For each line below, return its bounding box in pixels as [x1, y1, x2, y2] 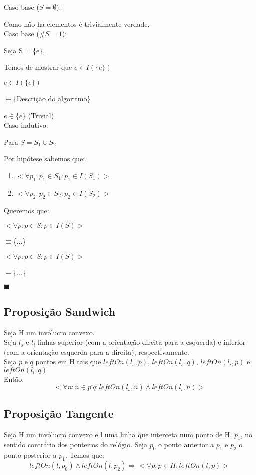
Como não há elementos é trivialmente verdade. [4, 18, 150, 29]
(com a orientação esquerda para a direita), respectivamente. [4, 346, 189, 357]
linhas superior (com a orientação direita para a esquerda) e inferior [38, 337, 246, 347]
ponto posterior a [4, 450, 57, 460]
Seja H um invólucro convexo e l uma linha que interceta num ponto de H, [4, 429, 232, 439]
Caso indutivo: [4, 120, 48, 130]
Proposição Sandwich [4, 303, 116, 319]
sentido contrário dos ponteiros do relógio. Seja [4, 439, 148, 450]
